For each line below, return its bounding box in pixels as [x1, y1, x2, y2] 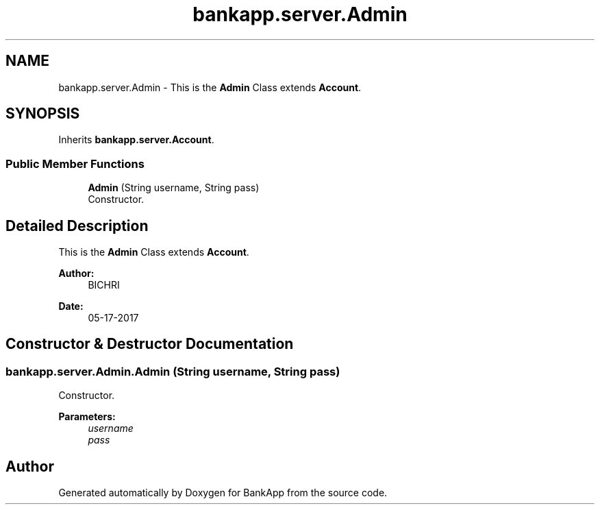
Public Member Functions [5, 156, 145, 171]
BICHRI [88, 279, 120, 291]
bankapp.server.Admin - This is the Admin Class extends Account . [58, 81, 362, 93]
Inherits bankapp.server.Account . [58, 134, 214, 146]
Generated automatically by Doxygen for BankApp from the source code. [58, 487, 388, 499]
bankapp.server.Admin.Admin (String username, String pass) [5, 364, 340, 378]
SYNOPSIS [5, 105, 80, 123]
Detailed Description [5, 217, 149, 234]
